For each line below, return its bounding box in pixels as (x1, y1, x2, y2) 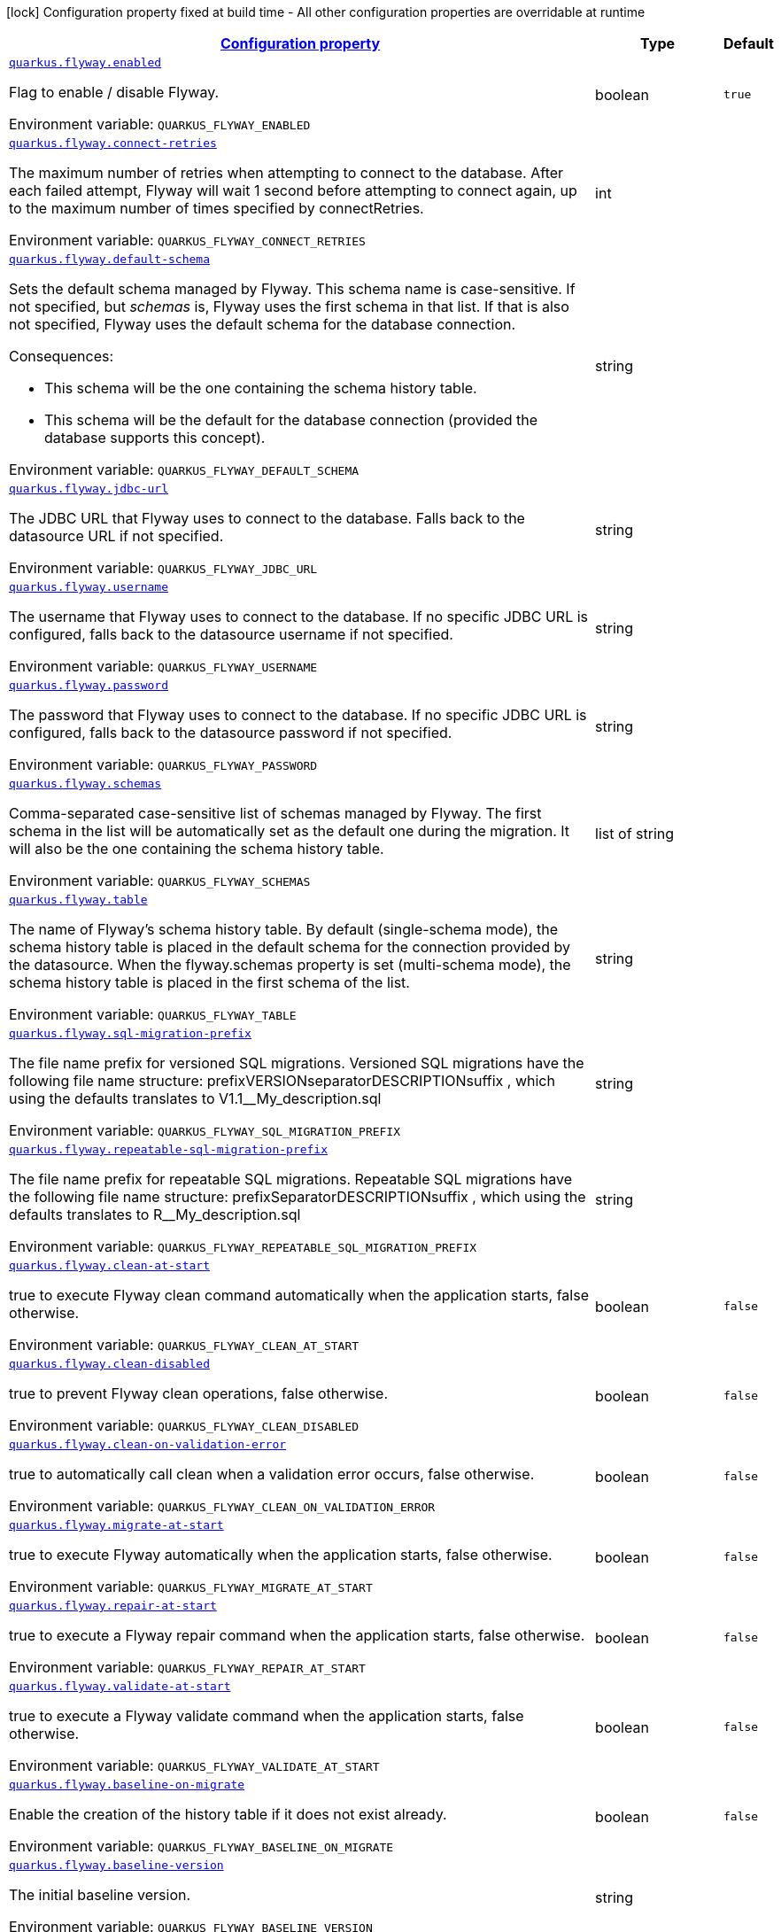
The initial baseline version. (9, 1886, 191, 1904)
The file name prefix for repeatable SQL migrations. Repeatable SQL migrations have (9, 1170, 573, 1188)
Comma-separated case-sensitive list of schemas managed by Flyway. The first (9, 804, 542, 822)
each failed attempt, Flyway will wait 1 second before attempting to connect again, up (9, 182, 577, 199)
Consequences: (9, 347, 114, 365)
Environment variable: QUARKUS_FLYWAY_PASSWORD (9, 756, 318, 773)
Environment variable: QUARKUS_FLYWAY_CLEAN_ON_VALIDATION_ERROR (9, 1497, 436, 1515)
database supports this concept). (44, 429, 266, 446)
